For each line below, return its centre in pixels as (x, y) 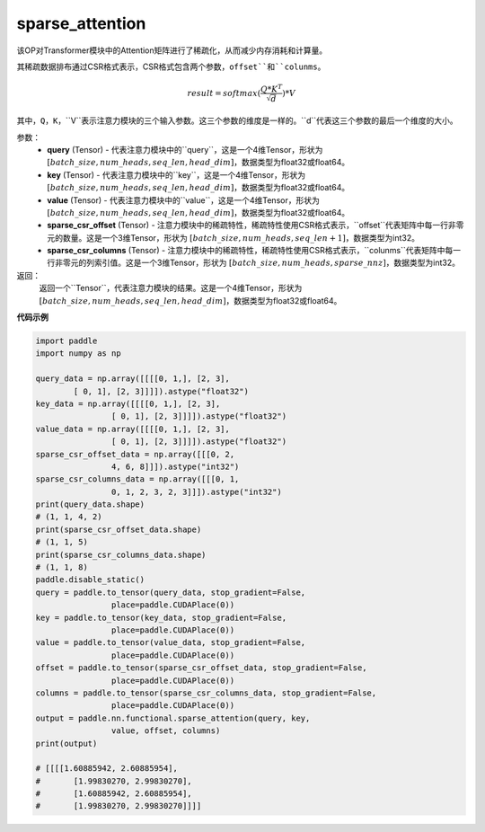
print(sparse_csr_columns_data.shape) (121, 554)
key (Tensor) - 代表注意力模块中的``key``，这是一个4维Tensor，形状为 (176, 174)
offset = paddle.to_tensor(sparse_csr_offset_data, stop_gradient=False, (201, 668)
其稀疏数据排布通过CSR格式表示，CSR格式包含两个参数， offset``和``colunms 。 (171, 66)
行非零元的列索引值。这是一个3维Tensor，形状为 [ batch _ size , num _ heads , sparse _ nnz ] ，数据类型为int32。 (254, 263)
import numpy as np (78, 354)
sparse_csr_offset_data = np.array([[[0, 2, (135, 454)
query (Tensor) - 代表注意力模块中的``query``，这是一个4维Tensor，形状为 (185, 149)
